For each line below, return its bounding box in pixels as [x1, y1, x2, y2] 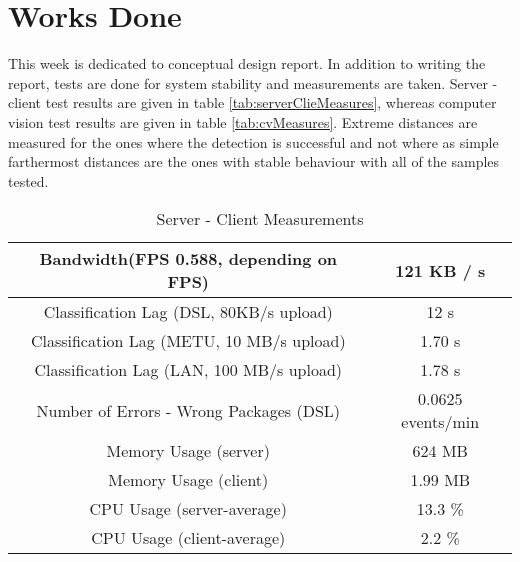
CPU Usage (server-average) [89, 497, 287, 521]
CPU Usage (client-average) [91, 526, 286, 550]
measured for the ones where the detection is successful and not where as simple [8, 131, 499, 152]
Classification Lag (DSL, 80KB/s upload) [43, 300, 333, 324]
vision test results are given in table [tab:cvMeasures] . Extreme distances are [8, 111, 478, 132]
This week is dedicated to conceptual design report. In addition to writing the [8, 53, 486, 74]
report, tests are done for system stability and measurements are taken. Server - [8, 72, 498, 93]
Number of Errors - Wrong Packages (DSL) [36, 398, 341, 422]
